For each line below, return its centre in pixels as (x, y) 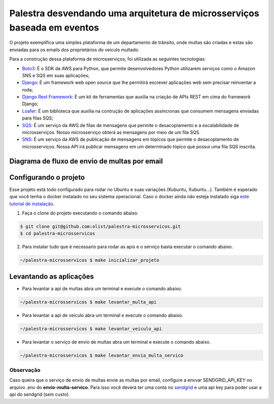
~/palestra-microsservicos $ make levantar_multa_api (88, 302)
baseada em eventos (54, 27)
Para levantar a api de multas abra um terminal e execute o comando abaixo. (102, 288)
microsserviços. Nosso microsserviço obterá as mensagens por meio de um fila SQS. (111, 133)
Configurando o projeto (47, 177)
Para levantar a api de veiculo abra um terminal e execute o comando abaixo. (103, 315)
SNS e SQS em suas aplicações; (56, 75)
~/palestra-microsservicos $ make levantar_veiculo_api (91, 329)
